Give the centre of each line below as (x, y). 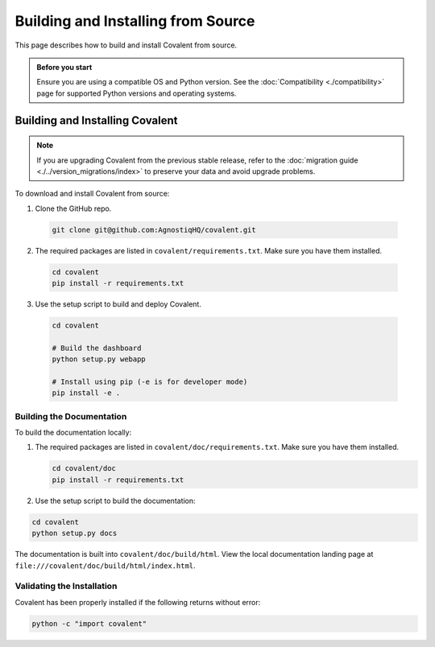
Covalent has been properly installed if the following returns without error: (138, 602)
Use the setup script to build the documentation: (116, 501)
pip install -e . (86, 393)
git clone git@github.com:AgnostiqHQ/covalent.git (154, 230)
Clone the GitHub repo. (73, 208)
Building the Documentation (71, 416)
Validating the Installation (66, 586)
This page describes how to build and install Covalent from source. (126, 45)
